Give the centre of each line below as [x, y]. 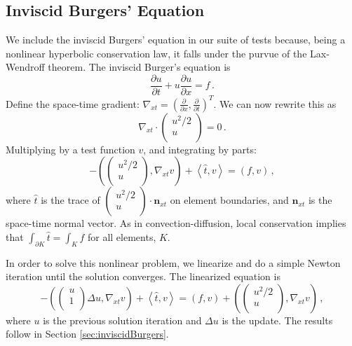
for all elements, [122, 236]
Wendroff [25, 67]
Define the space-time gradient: [73, 103]
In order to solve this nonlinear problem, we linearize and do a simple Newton [173, 262]
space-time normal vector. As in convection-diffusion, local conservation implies [176, 223]
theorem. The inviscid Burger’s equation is [139, 67]
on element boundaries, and [229, 200]
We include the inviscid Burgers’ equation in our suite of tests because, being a [176, 40]
